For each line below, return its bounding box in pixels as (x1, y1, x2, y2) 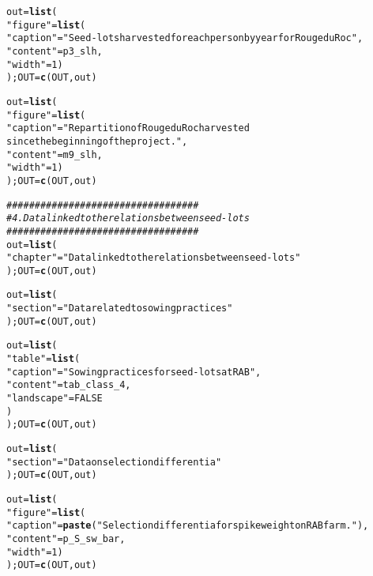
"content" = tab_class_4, (6, 379, 131, 391)
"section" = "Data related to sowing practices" (6, 303, 233, 314)
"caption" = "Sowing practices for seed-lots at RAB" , (6, 366, 262, 378)
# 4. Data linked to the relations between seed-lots (6, 213, 250, 224)
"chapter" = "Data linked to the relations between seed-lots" (6, 252, 301, 264)
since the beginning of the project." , (6, 135, 188, 147)
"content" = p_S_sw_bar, (6, 533, 126, 544)
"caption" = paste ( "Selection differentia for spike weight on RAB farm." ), (6, 520, 369, 532)
